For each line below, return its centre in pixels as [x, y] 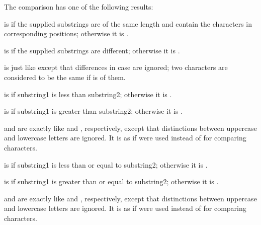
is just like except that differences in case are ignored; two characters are [116, 67]
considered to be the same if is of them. [65, 77]
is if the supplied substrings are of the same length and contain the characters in [128, 23]
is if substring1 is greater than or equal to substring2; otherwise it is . [111, 181]
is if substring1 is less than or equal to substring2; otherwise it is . [106, 164]
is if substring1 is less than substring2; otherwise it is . [88, 94]
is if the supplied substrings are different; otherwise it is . [92, 50]
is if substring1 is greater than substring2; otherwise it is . [94, 111]
